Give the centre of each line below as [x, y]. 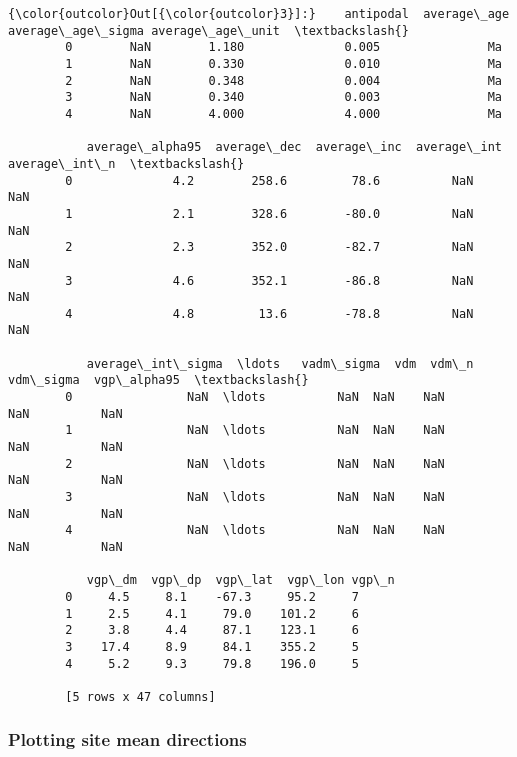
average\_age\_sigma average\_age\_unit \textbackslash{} [208, 30]
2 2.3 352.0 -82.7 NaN [269, 247]
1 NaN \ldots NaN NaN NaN [255, 430]
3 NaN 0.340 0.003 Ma [283, 97]
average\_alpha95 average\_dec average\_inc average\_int [294, 147]
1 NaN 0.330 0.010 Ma [283, 63]
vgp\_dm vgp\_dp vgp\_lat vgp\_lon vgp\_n [240, 580]
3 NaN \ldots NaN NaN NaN [255, 497]
